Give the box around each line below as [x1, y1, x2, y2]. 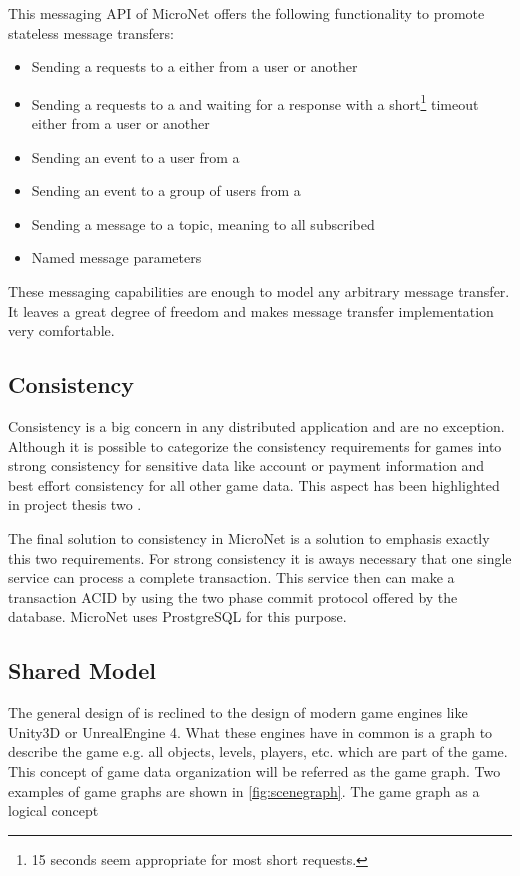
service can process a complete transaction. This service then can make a [8, 567, 455, 588]
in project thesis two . [8, 494, 142, 515]
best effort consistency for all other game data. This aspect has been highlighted [8, 474, 500, 495]
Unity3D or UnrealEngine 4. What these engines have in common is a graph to [8, 721, 493, 742]
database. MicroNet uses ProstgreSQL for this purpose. [8, 606, 347, 627]
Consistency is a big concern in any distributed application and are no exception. [8, 415, 505, 436]
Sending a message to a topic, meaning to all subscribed [31, 213, 375, 234]
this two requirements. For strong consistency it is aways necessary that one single [8, 547, 512, 568]
